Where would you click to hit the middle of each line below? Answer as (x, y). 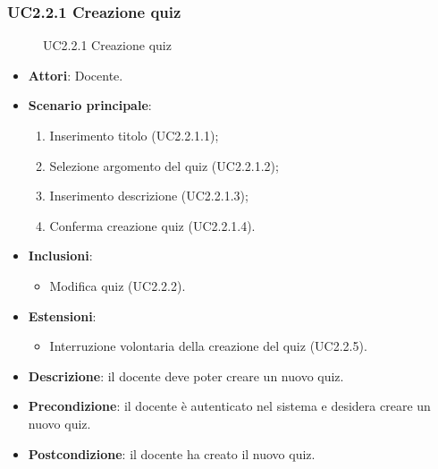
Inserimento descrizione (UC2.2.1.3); (149, 196)
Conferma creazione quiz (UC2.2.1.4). (152, 225)
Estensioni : (62, 316)
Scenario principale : (90, 105)
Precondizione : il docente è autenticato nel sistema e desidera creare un (229, 406)
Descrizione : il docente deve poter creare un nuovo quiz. (186, 375)
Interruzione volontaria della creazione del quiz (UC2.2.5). (208, 346)
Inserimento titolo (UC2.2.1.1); (134, 135)
